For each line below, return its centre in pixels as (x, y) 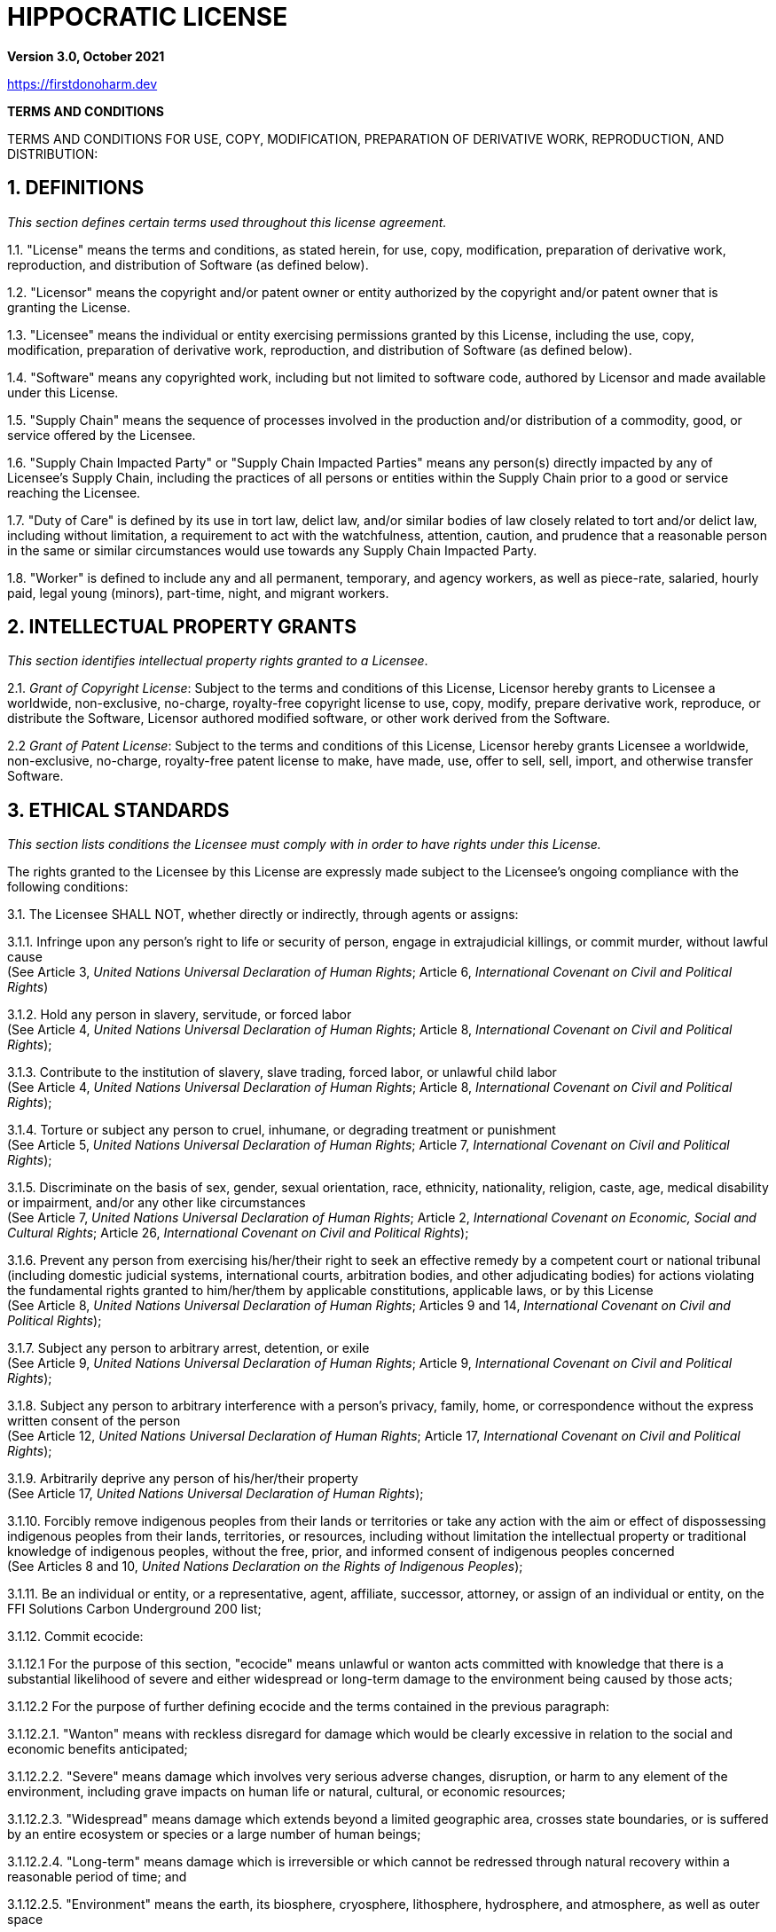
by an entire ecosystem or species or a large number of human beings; (214, 1834)
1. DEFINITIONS (76, 188)
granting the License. (69, 307)
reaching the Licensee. (74, 492)
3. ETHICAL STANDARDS (118, 810)
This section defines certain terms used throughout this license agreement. (227, 222)
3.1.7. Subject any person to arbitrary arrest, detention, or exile (188, 1348)
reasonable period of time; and (97, 1877)
